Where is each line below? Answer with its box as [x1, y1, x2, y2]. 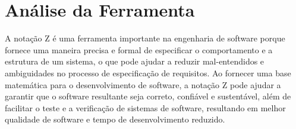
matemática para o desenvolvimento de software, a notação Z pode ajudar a [5, 78, 281, 91]
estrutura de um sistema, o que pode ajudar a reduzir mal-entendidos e [5, 55, 264, 67]
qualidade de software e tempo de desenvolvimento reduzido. [5, 113, 225, 125]
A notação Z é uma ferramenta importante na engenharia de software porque [5, 32, 285, 44]
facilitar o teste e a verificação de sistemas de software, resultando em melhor [5, 101, 286, 114]
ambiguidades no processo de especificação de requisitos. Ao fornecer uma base [5, 66, 291, 79]
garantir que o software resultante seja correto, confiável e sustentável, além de [5, 90, 291, 102]
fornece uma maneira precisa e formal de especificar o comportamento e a [5, 43, 273, 56]
